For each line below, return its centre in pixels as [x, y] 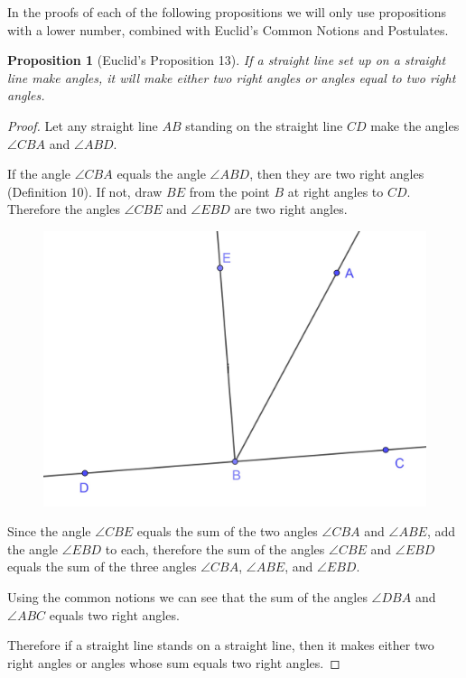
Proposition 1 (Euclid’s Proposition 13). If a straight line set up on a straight [227, 60]
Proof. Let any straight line [83, 125]
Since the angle [49, 531]
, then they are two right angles [337, 174]
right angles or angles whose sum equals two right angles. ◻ [174, 662]
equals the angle [161, 174]
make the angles [415, 125]
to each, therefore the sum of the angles [215, 548]
